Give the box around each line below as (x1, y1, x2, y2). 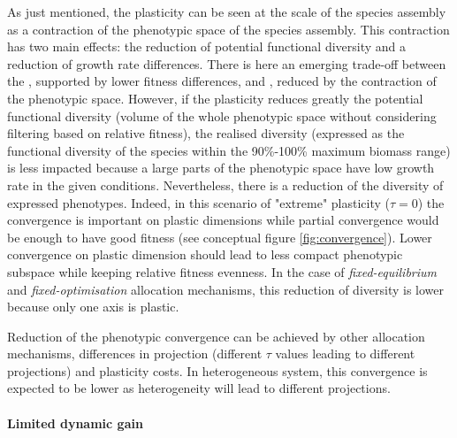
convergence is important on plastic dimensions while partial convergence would (7, 211, 439, 229)
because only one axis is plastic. (7, 297, 179, 316)
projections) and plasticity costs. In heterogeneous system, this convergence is (7, 361, 428, 380)
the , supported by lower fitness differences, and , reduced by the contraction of (7, 72, 437, 90)
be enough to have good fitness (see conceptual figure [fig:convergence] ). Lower (7, 227, 432, 246)
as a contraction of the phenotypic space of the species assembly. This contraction (7, 19, 450, 38)
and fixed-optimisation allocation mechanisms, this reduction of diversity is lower (7, 280, 444, 298)
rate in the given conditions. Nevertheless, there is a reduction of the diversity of (7, 175, 444, 194)
